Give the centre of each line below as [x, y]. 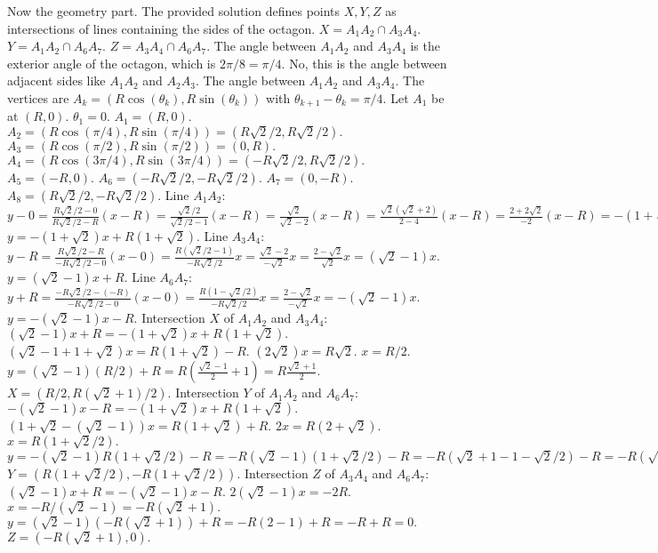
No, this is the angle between [368, 63]
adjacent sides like [56, 80]
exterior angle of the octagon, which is [112, 63]
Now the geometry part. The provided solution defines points [174, 11]
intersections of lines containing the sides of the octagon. [161, 28]
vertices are [38, 97]
